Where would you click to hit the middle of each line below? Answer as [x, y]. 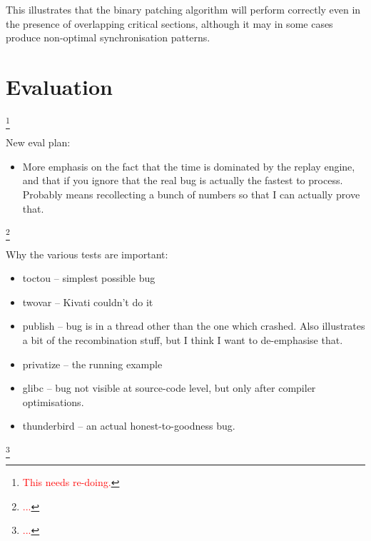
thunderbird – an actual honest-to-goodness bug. [129, 426]
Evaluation [59, 86]
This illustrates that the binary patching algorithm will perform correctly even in [183, 9]
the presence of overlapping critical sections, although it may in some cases [169, 23]
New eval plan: [38, 142]
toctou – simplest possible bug [89, 278]
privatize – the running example [92, 364]
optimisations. [53, 401]
